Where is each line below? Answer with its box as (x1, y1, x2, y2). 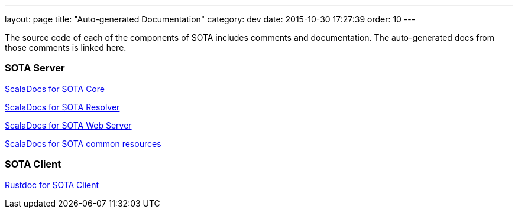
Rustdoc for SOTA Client (5, 179, 99, 190)
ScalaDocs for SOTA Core (5, 83, 105, 94)
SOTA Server (5, 62, 65, 74)
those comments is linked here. (5, 42, 127, 53)
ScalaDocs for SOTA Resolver (5, 101, 120, 112)
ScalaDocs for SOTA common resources (5, 138, 161, 149)
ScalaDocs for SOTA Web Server (5, 120, 132, 130)
